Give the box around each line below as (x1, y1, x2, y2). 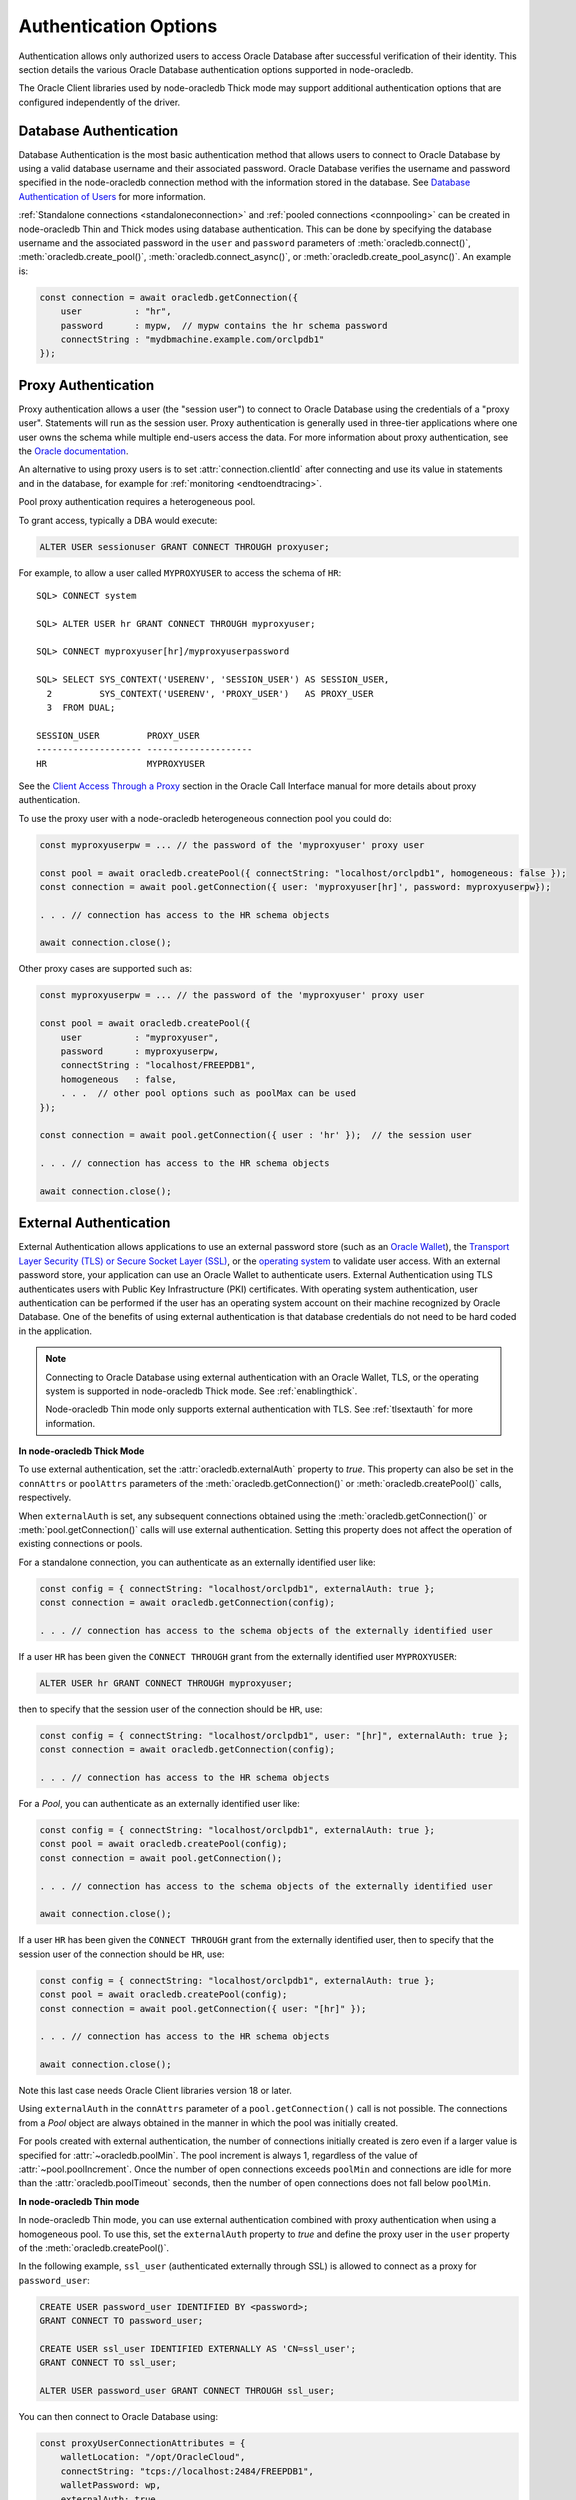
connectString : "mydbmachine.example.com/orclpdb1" (60, 333, 325, 345)
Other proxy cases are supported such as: (18, 963, 192, 975)
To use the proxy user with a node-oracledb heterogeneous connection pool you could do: (18, 812, 392, 824)
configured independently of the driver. (18, 96, 181, 108)
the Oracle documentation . (18, 445, 129, 457)
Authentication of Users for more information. (18, 190, 207, 202)
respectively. (18, 1491, 72, 1504)
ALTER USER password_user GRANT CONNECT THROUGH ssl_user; (39, 2385, 335, 2397)
